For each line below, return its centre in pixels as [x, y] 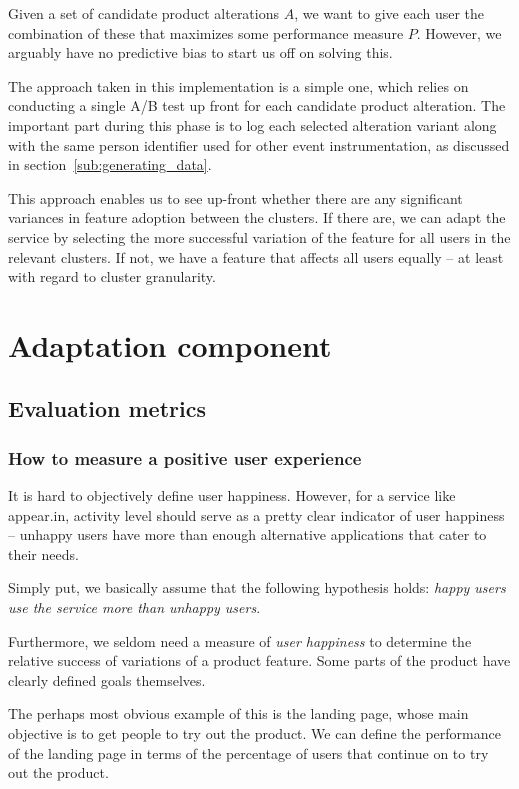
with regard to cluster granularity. [112, 276]
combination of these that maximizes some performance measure [206, 32]
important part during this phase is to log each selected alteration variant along [252, 124]
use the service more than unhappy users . [134, 607]
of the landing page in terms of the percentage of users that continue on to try [248, 752]
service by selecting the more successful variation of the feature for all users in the [259, 236]
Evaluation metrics [107, 408]
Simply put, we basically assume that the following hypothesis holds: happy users [257, 587]
